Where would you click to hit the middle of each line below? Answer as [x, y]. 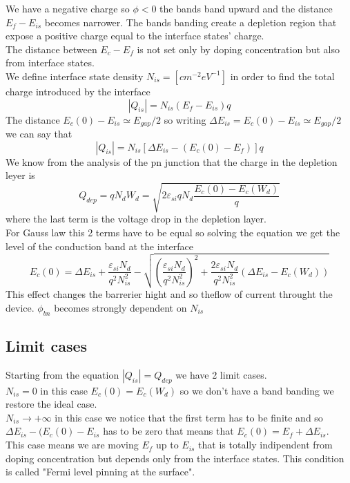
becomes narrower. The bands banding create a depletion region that [191, 22]
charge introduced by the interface [78, 91]
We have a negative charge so [68, 8]
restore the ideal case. [51, 404]
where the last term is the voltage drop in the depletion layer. [136, 219]
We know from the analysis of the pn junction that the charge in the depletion [172, 161]
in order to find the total [282, 76]
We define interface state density [75, 76]
